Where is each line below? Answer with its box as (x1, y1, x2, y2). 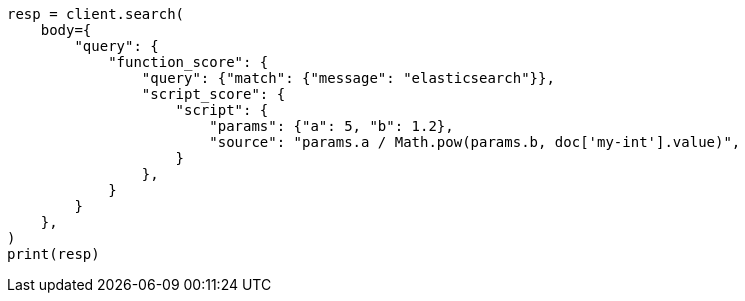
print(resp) (7, 246, 100, 262)
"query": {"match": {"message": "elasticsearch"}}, (141, 70, 555, 86)
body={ (40, 22, 92, 38)
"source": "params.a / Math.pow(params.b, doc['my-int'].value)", (209, 134, 741, 150)
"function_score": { (108, 54, 269, 70)
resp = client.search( (7, 6, 185, 22)
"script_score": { (141, 86, 286, 102)
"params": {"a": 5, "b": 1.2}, (209, 118, 454, 134)
